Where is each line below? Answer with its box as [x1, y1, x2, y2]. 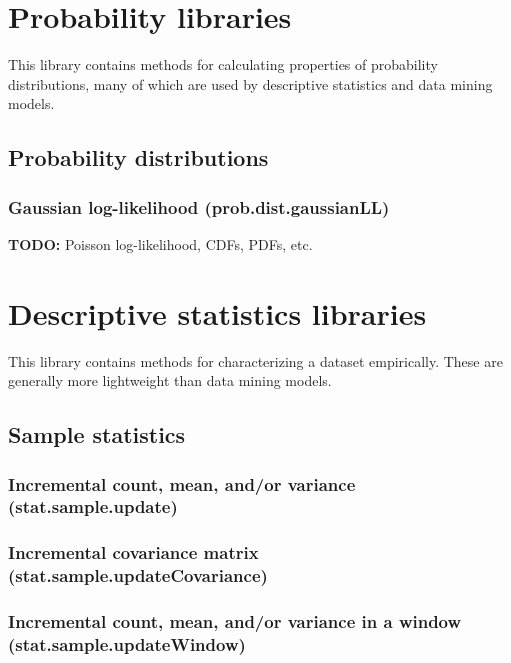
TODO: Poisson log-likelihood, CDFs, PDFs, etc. [8, 233, 313, 254]
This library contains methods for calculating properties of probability [8, 54, 438, 75]
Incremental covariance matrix [8, 540, 259, 565]
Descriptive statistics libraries [8, 292, 427, 333]
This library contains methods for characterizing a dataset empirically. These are [8, 350, 503, 371]
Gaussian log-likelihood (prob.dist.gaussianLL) [8, 194, 390, 219]
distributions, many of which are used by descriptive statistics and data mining [8, 73, 493, 94]
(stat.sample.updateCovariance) [8, 563, 268, 588]
